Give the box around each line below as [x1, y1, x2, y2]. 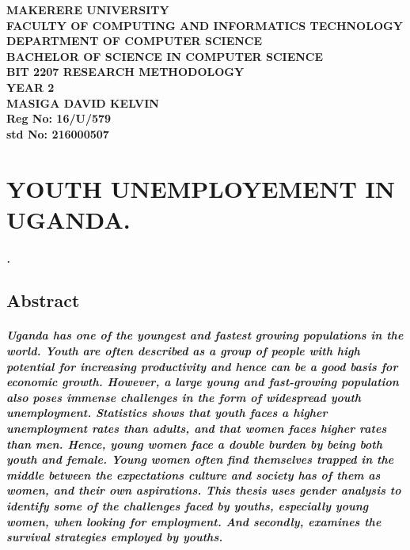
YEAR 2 [6, 78, 55, 95]
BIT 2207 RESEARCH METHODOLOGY [6, 63, 245, 80]
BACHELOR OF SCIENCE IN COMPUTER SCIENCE [6, 47, 324, 64]
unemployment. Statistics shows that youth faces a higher [6, 404, 328, 421]
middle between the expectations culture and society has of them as [6, 466, 381, 483]
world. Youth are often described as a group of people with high [6, 343, 360, 359]
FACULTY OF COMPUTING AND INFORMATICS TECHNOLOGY [6, 17, 403, 33]
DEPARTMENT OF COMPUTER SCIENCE [6, 32, 263, 49]
